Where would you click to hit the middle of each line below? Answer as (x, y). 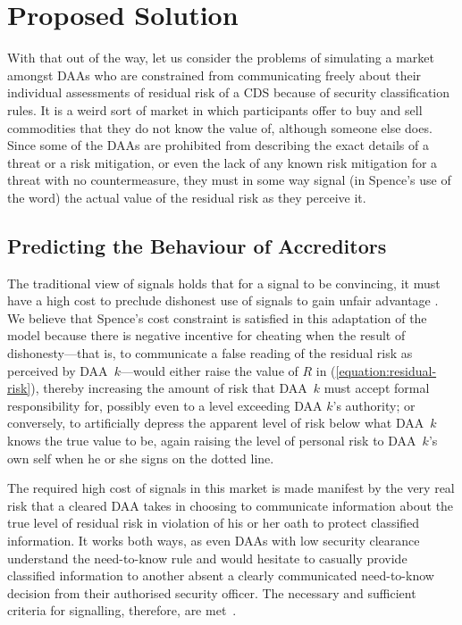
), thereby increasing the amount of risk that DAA (169, 388)
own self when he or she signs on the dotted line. (141, 458)
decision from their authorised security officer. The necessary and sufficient (212, 592)
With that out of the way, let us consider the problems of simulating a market (221, 58)
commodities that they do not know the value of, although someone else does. (220, 127)
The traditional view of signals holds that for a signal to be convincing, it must (224, 283)
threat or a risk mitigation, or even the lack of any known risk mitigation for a (223, 162)
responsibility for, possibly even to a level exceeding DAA (165, 405)
